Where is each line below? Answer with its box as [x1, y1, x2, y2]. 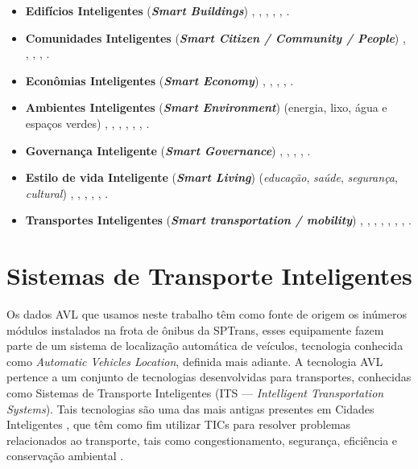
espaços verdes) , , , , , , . [25, 114, 150, 131]
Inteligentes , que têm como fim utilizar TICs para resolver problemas [6, 416, 351, 433]
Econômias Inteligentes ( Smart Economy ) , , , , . [25, 72, 294, 88]
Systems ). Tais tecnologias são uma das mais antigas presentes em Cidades [6, 400, 375, 417]
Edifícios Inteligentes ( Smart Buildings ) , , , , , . [25, 2, 290, 19]
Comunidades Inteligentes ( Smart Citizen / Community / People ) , [25, 29, 406, 46]
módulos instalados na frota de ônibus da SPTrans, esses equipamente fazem [6, 321, 384, 338]
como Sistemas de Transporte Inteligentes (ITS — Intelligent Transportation [6, 385, 384, 401]
